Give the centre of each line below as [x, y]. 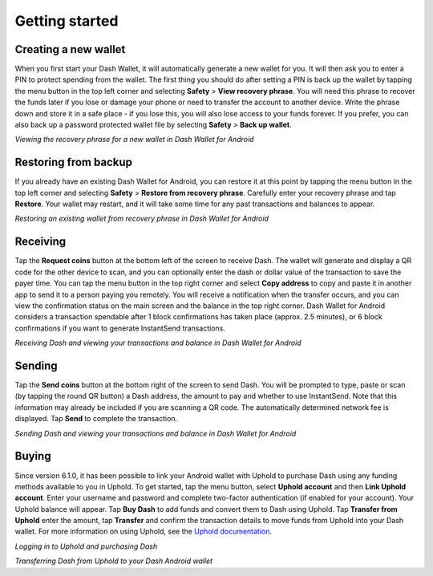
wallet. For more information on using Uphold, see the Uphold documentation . [144, 531]
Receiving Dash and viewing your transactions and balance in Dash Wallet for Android [158, 343]
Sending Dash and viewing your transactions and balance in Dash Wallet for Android [156, 433]
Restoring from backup [73, 162]
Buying [33, 456]
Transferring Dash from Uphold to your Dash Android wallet [113, 561]
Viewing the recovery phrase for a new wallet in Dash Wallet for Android [134, 140]
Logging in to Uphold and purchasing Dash [86, 546]
